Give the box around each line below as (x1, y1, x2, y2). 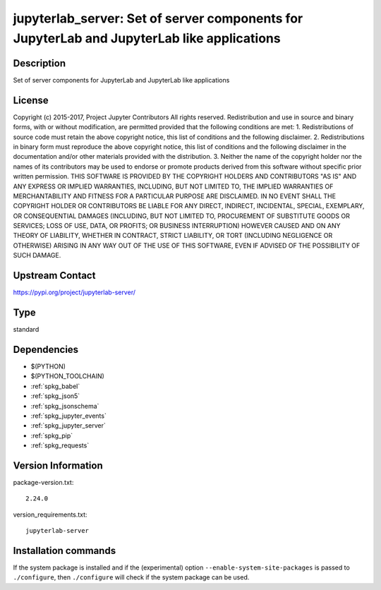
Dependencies (13, 343, 79, 356)
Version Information (13, 459, 103, 471)
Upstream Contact (13, 270, 96, 282)
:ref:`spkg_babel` (30, 382, 80, 390)
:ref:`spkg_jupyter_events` (30, 411, 107, 420)
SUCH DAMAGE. (13, 251, 61, 260)
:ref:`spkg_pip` (30, 431, 73, 440)
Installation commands (13, 544, 116, 557)
